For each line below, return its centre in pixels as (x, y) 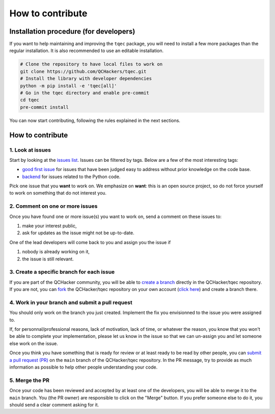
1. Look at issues (30, 150)
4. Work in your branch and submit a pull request (71, 302)
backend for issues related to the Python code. (71, 177)
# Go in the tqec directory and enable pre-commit (85, 93)
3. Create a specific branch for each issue (62, 272)
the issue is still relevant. (48, 259)
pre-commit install (44, 107)
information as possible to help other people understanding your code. (84, 367)
